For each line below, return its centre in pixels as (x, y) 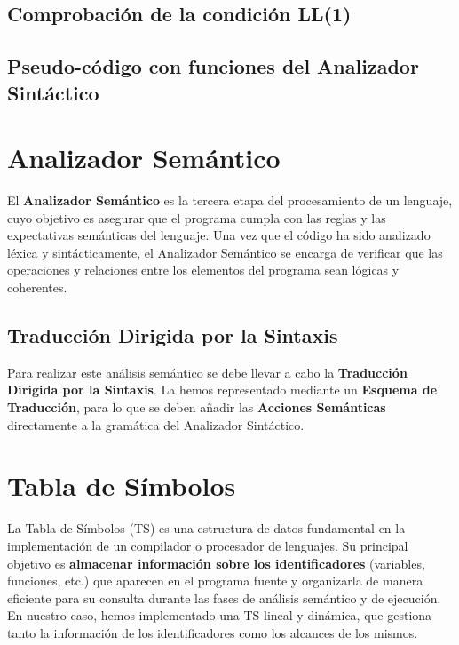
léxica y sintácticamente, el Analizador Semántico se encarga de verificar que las (225, 252)
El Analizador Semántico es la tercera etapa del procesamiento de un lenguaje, (230, 200)
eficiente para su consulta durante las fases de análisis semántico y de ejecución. (224, 597)
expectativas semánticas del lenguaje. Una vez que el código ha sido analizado (219, 235)
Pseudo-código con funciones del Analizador (213, 66)
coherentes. (37, 287)
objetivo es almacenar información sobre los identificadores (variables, (216, 563)
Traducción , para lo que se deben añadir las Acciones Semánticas (197, 407)
